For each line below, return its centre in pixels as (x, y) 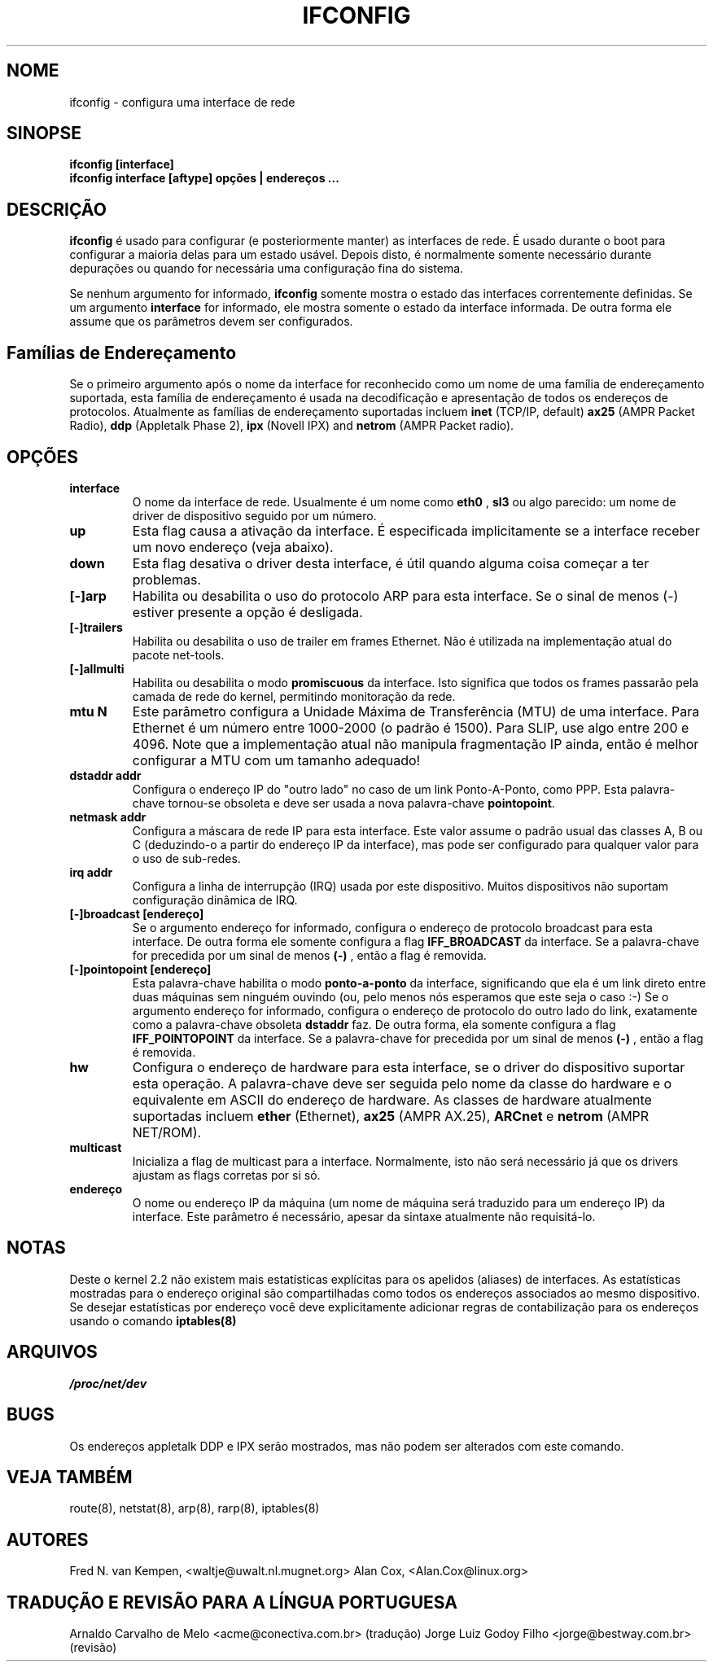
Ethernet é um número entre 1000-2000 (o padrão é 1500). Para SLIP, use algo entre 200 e (411, 727)
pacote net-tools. (178, 655)
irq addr (91, 872)
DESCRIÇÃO (57, 209)
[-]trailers (96, 627)
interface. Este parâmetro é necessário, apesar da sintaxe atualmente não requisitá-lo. (364, 1216)
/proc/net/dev (108, 1383)
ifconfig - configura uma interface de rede (182, 102)
